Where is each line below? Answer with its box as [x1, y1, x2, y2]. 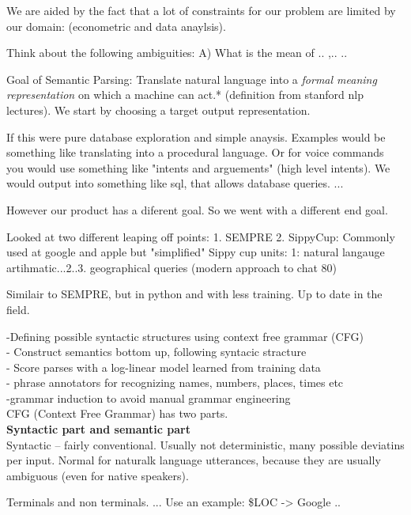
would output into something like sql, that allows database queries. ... [6, 175, 344, 191]
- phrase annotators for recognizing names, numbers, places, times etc [6, 374, 344, 391]
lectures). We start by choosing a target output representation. [6, 101, 311, 118]
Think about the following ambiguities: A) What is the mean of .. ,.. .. [6, 44, 348, 61]
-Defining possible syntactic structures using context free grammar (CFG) [6, 328, 364, 344]
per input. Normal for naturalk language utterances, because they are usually [6, 452, 381, 468]
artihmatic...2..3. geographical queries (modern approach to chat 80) [6, 259, 337, 275]
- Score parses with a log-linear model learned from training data [6, 358, 321, 375]
